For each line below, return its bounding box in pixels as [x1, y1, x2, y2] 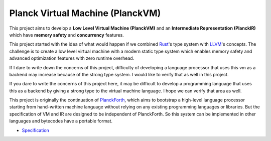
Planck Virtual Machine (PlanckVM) [9, 8, 161, 19]
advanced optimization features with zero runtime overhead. [9, 55, 134, 61]
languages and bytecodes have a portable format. [9, 118, 113, 124]
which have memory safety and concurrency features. [9, 32, 124, 38]
